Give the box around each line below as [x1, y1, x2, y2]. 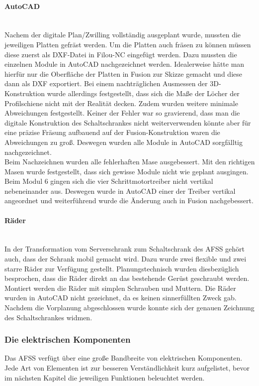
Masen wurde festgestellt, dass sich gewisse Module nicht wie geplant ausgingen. [4, 166, 249, 176]
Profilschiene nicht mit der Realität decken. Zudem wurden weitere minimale [4, 98, 238, 108]
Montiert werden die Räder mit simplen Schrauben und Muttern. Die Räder [4, 282, 236, 293]
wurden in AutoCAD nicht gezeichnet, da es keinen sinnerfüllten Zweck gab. [4, 292, 237, 303]
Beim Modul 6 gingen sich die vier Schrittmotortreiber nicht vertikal [4, 176, 213, 186]
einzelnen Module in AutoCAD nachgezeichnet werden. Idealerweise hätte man [4, 59, 245, 69]
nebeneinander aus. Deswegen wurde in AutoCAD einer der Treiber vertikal [4, 185, 236, 196]
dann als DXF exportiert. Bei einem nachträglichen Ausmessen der [4, 78, 208, 89]
